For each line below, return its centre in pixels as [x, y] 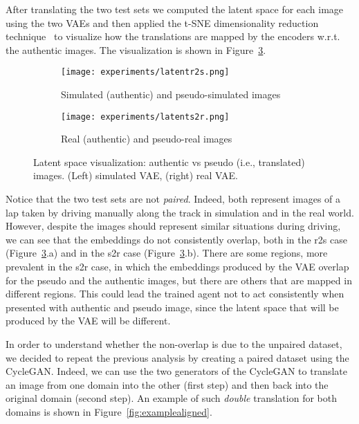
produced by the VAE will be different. [88, 321]
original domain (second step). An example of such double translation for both [171, 398]
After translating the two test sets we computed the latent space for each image [175, 9]
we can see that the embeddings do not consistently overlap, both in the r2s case [176, 239]
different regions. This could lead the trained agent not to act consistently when [175, 294]
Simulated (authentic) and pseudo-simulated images [171, 94]
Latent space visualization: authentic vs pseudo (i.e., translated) [169, 162]
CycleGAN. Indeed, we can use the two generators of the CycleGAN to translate [176, 371]
